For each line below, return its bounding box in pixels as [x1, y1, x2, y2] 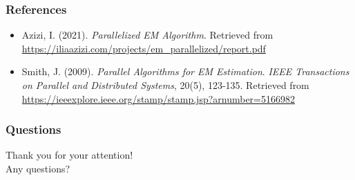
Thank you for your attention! [6, 148, 133, 162]
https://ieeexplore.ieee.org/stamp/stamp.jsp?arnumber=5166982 [21, 91, 296, 106]
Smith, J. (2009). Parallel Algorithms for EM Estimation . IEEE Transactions [21, 64, 349, 79]
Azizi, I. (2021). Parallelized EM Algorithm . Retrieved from [21, 28, 274, 42]
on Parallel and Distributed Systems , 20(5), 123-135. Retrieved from [21, 78, 309, 92]
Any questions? [6, 161, 70, 175]
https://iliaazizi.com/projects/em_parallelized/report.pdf [21, 41, 266, 55]
